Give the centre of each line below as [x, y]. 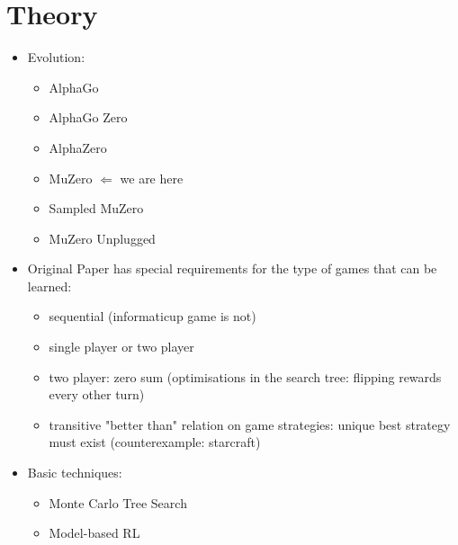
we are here [152, 178]
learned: [49, 286]
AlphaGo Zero [88, 117]
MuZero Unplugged [102, 238]
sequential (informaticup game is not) [153, 316]
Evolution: [56, 57]
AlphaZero [78, 147]
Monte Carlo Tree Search [118, 502]
